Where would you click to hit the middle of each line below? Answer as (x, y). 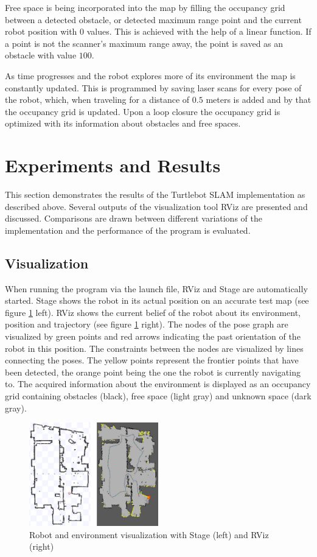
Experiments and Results (113, 165)
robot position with (41, 31)
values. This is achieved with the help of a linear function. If (199, 31)
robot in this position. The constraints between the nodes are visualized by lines (154, 348)
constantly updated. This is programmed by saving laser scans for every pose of (153, 87)
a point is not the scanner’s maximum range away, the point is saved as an (144, 43)
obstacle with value (41, 55)
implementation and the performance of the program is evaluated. (128, 230)
